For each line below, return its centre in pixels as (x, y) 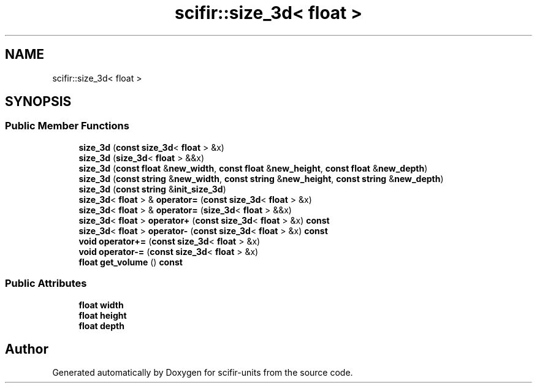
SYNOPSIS (38, 102)
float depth (101, 325)
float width (101, 305)
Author (27, 349)
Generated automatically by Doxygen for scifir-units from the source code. (203, 373)
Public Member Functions (67, 126)
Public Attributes (46, 283)
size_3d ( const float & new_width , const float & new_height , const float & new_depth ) (253, 168)
